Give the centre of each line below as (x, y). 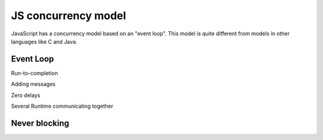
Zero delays (26, 95)
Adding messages (33, 84)
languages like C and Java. (44, 41)
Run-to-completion (34, 73)
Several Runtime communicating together (62, 106)
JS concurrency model (68, 16)
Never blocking (40, 123)
